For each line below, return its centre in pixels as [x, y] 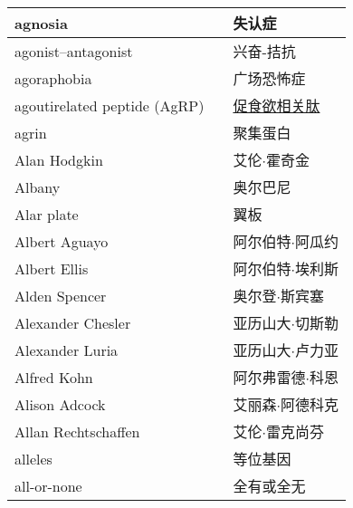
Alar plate [47, 214]
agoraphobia [53, 78]
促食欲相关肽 [277, 105]
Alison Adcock [60, 404]
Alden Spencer [61, 295]
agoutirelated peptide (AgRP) [110, 105]
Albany [38, 187]
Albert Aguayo [62, 241]
